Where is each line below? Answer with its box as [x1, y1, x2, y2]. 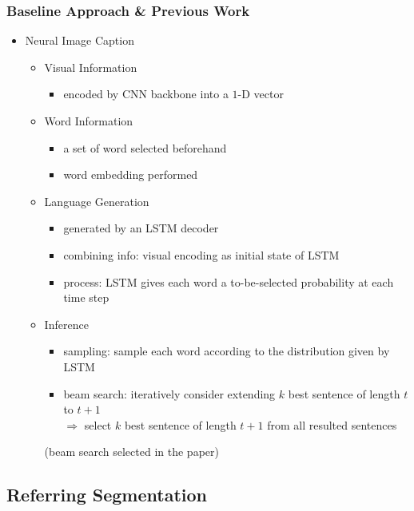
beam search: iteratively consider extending [63, 385, 276, 402]
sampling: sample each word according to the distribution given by [63, 343, 390, 359]
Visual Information [44, 58, 137, 75]
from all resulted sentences [267, 416, 397, 433]
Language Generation [44, 192, 149, 209]
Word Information [44, 113, 133, 129]
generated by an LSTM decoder [63, 220, 219, 236]
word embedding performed [63, 166, 198, 183]
